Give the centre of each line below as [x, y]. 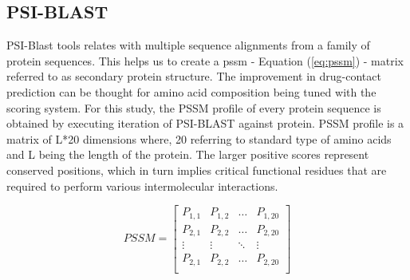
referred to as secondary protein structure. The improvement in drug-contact [194, 76]
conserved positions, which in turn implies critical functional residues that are [197, 170]
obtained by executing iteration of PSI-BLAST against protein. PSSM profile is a [205, 123]
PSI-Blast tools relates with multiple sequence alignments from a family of [188, 45]
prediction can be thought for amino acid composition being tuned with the [191, 91]
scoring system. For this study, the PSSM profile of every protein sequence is [194, 107]
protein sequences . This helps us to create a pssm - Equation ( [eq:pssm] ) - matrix [205, 60]
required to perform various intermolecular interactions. [142, 185]
